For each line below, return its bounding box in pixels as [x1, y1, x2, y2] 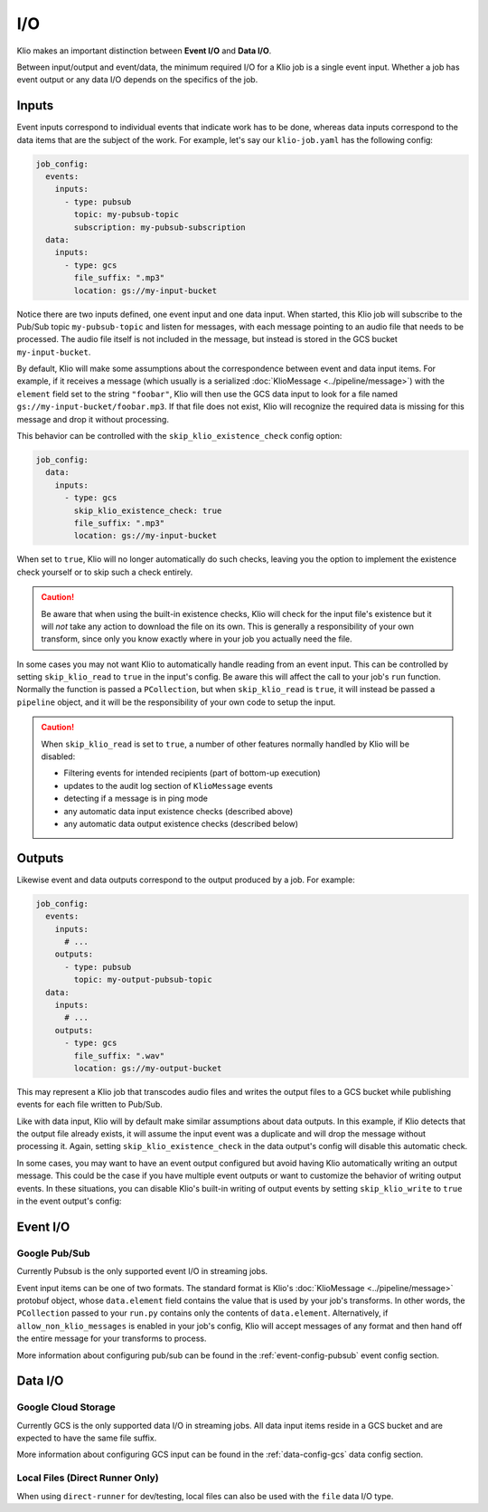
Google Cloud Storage [16, 1401, 117, 1413]
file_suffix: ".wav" [73, 1051, 165, 1060]
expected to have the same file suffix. [16, 1432, 157, 1443]
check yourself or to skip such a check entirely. [16, 566, 193, 577]
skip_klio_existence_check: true [73, 505, 222, 516]
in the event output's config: [16, 1195, 122, 1207]
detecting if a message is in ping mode [63, 793, 208, 804]
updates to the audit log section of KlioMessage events [63, 780, 273, 791]
